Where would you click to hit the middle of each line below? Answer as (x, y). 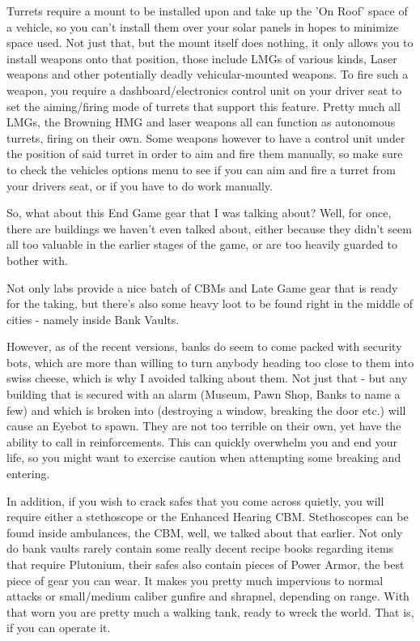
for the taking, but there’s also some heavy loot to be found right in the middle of (210, 303)
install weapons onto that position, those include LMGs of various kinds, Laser (202, 58)
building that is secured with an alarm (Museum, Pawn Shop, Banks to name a (204, 394)
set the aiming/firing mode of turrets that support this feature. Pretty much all (204, 106)
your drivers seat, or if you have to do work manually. (140, 185)
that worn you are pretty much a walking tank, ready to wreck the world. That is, (210, 611)
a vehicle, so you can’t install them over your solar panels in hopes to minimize (203, 26)
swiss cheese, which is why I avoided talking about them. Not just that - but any (207, 378)
